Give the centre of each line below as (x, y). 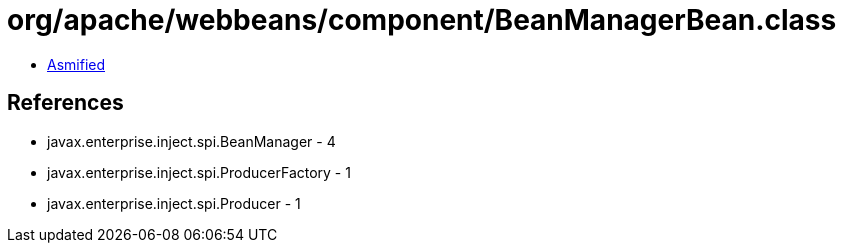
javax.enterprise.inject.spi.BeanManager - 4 (191, 141)
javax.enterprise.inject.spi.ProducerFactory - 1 (199, 172)
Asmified (76, 64)
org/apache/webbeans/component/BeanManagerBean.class (422, 20)
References (65, 103)
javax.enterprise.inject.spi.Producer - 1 (174, 203)
